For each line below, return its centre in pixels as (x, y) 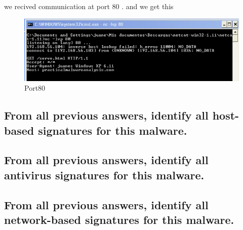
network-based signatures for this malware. (119, 220)
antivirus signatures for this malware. (104, 175)
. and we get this (148, 6)
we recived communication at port (57, 6)
